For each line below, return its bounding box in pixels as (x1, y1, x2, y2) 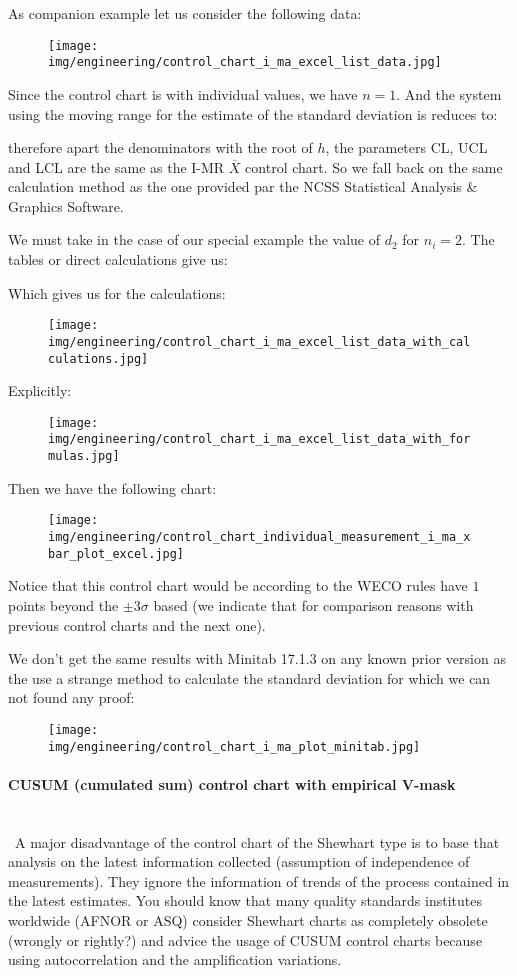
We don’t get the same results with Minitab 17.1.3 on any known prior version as (8, 648, 506, 669)
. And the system (396, 83, 502, 104)
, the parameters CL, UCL (325, 137, 488, 158)
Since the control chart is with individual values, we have (8, 83, 358, 104)
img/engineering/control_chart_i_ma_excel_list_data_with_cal (48, 334, 471, 349)
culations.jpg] (48, 351, 149, 366)
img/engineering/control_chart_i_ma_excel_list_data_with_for (48, 432, 471, 447)
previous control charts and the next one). (8, 614, 266, 635)
